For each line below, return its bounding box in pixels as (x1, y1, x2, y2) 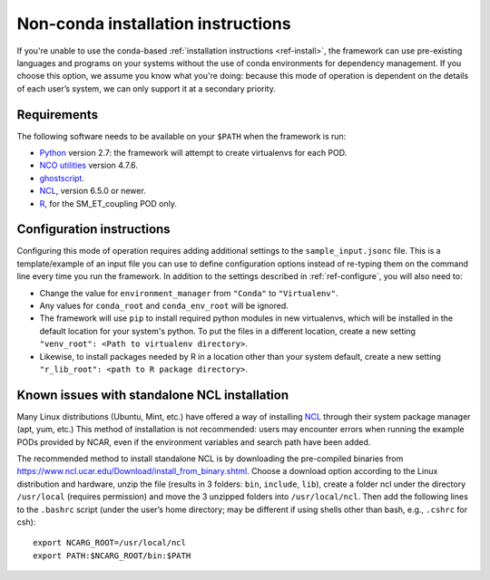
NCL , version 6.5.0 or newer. (39, 186, 147, 197)
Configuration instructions (16, 222, 171, 237)
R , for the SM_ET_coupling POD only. (39, 198, 177, 208)
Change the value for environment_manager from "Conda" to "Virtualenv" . (39, 287, 338, 298)
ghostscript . (39, 172, 85, 183)
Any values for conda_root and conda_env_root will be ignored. (39, 300, 289, 312)
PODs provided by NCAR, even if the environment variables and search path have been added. (16, 436, 371, 448)
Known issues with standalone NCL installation (16, 387, 289, 402)
